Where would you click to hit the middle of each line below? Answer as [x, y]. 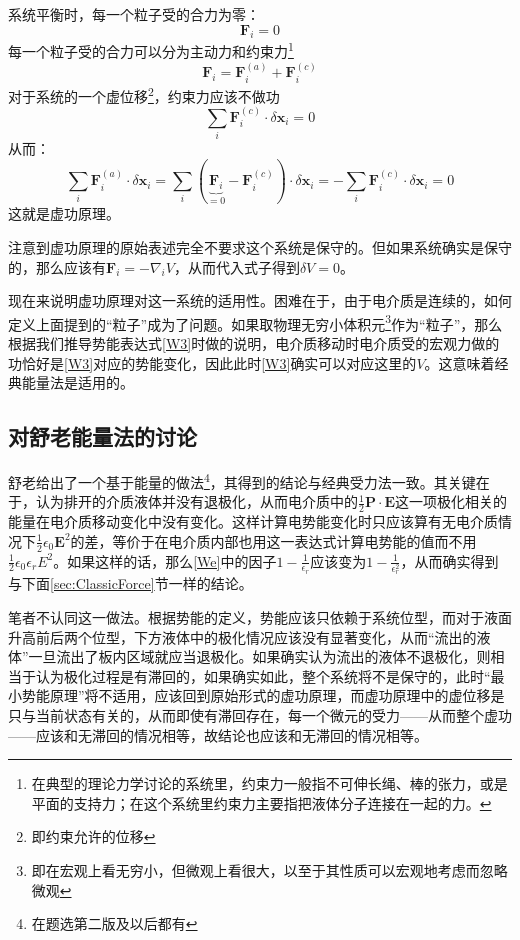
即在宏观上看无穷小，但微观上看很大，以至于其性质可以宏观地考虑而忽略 [269, 869]
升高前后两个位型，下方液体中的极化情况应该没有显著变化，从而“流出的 [242, 636]
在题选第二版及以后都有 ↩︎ [114, 923]
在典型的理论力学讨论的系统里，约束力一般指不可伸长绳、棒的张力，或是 [269, 783]
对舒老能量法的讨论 [102, 436]
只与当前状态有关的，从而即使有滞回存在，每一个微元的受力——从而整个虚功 [260, 714]
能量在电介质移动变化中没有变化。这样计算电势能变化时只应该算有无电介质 [253, 521]
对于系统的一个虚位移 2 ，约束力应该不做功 [144, 94]
